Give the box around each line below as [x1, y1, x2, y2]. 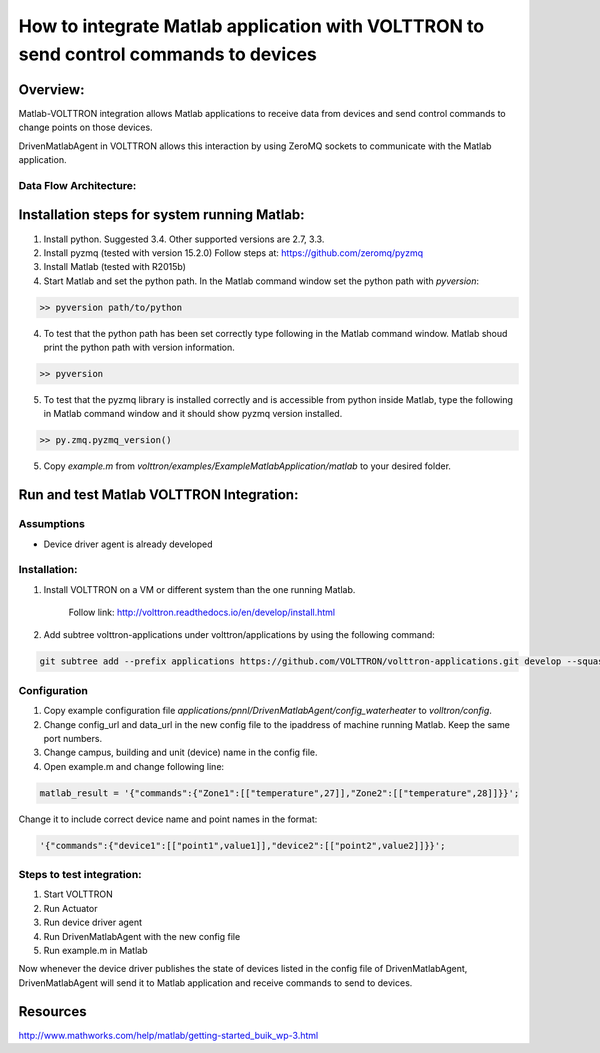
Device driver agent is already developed [43, 538, 214, 550]
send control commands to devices [18, 43, 317, 65]
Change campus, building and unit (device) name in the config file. [43, 746, 318, 759]
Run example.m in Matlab [43, 944, 148, 956]
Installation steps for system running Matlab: [18, 206, 305, 224]
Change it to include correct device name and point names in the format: [18, 813, 318, 825]
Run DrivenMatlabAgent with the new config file [43, 930, 241, 942]
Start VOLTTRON [43, 888, 114, 900]
